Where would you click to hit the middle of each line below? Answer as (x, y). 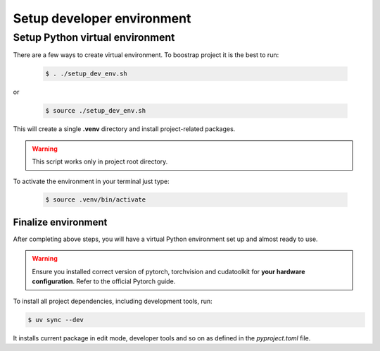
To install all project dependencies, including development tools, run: (113, 301)
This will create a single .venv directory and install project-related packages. (124, 129)
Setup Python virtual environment (94, 37)
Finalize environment (60, 222)
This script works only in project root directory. (100, 161)
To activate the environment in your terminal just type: (91, 181)
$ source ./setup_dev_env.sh (96, 111)
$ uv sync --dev (56, 320)
